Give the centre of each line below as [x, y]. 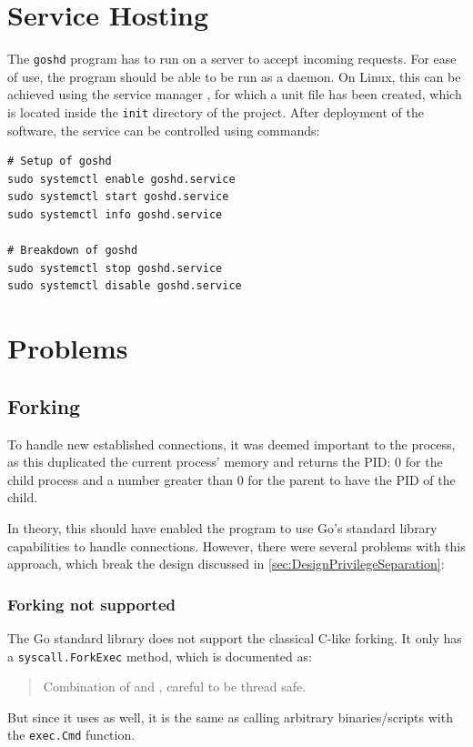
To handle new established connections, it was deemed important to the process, [231, 444]
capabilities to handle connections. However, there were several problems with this [236, 545]
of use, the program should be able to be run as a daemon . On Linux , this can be [234, 76]
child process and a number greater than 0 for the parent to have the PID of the [231, 479]
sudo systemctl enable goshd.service [121, 179]
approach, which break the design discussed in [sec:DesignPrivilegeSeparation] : [226, 564]
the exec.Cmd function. [71, 735]
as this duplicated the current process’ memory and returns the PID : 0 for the [225, 462]
